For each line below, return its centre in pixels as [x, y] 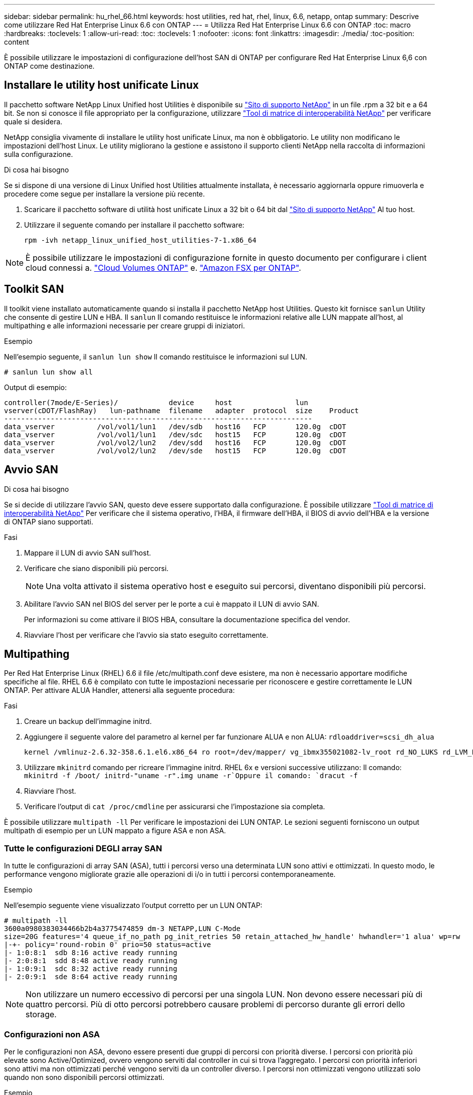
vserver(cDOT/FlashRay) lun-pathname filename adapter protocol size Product [182, 410]
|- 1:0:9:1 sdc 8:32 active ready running [91, 969]
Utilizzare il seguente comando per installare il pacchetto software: [134, 225]
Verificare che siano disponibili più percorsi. [96, 568]
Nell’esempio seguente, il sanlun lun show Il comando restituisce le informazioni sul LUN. [156, 356]
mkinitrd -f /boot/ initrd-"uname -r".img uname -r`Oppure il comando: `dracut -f [191, 776]
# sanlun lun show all [49, 372]
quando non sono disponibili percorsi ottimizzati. [84, 1077]
